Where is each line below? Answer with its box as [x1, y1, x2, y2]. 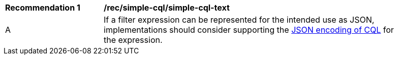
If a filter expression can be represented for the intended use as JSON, [104, 15, 375, 25]
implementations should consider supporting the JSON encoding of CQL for [104, 25, 394, 35]
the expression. [104, 35, 163, 45]
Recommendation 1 [5, 3, 80, 13]
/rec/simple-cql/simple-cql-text [104, 3, 230, 13]
